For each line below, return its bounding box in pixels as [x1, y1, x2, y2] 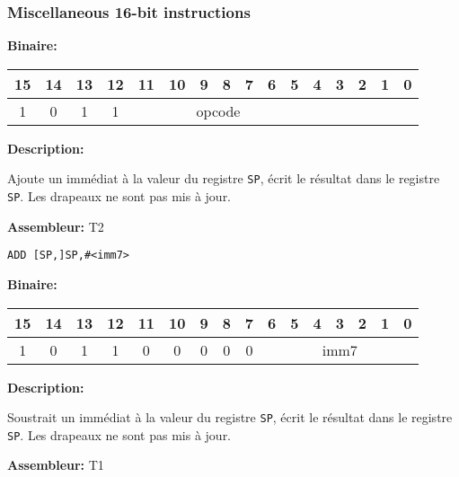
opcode [196, 100, 241, 121]
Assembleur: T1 [7, 455, 104, 474]
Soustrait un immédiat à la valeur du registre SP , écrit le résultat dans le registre [7, 408, 453, 427]
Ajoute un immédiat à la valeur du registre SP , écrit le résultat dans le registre [7, 169, 440, 188]
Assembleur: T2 [7, 216, 104, 235]
